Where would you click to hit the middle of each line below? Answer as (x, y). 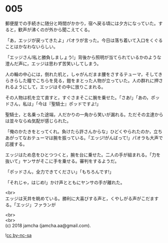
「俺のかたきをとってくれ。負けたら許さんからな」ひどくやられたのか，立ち (84, 131)
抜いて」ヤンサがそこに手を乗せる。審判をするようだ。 (62, 161)
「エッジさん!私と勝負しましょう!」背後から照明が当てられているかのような (83, 57)
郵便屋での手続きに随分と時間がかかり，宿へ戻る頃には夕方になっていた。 (82, 23)
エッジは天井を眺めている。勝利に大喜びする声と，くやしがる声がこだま (80, 198)
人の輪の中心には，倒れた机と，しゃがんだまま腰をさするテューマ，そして (82, 74)
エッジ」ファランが (36, 205)
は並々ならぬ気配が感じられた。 (38, 121)
